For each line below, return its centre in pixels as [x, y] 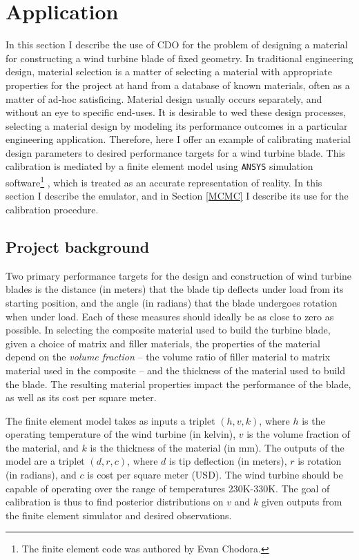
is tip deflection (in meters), [228, 461]
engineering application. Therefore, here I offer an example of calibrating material [178, 139]
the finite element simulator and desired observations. [119, 515]
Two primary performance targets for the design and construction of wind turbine [179, 275]
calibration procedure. [52, 209]
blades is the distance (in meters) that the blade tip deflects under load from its [175, 289]
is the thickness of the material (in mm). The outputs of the [217, 447]
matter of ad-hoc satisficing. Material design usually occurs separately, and [164, 98]
